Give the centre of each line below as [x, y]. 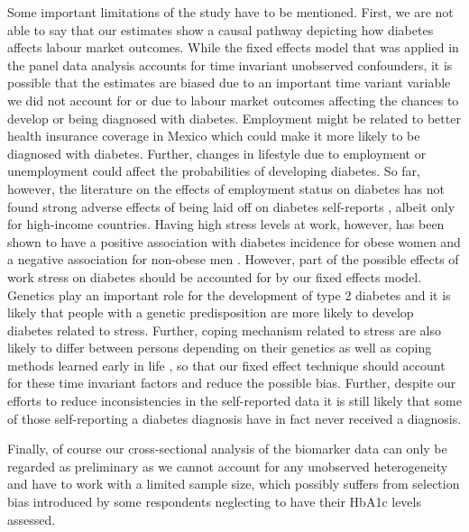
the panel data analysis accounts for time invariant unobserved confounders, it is [230, 64]
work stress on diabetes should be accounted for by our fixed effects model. [215, 276]
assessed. [32, 519]
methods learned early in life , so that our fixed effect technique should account [226, 365]
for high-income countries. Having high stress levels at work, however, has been [226, 224]
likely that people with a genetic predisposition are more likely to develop [211, 312]
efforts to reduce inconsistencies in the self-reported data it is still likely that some [234, 401]
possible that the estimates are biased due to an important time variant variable [229, 83]
